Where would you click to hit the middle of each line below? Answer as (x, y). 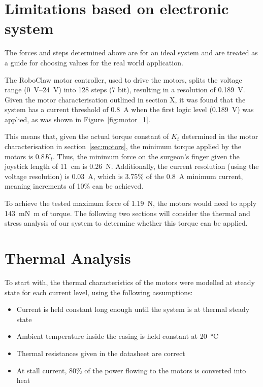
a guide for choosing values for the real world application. (94, 62)
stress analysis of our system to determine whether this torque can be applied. (126, 223)
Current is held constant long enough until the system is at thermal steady (133, 309)
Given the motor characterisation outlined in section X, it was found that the (125, 99)
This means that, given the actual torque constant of (87, 136)
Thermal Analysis (68, 258)
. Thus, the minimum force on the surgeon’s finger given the (146, 156)
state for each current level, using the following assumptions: (99, 292)
